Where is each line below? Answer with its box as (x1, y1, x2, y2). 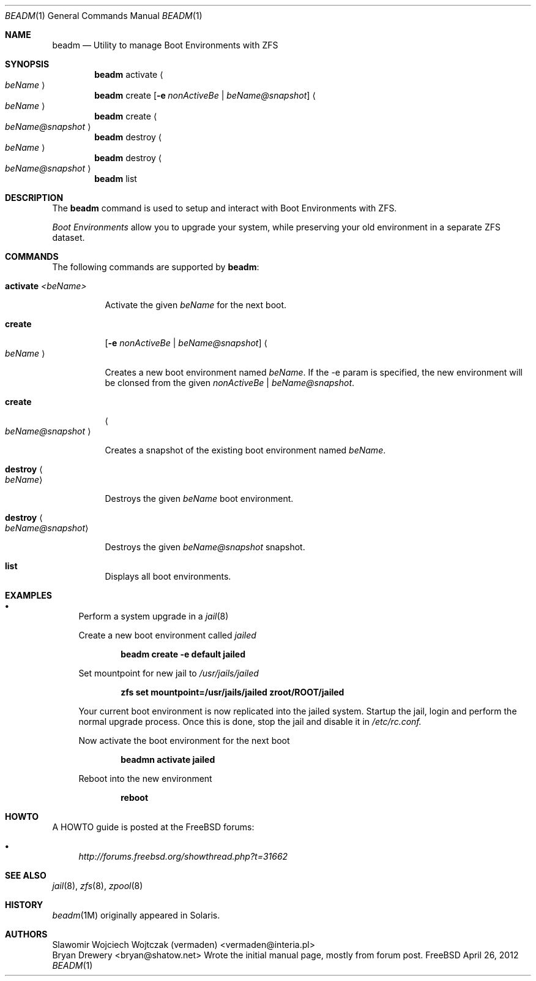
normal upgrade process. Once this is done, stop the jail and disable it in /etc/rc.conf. (78, 716, 422, 727)
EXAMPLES (5, 590, 52, 600)
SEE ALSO (5, 870, 47, 881)
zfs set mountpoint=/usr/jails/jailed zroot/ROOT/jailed (121, 687, 344, 697)
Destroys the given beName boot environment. (105, 493, 294, 504)
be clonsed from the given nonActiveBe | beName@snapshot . (105, 377, 355, 388)
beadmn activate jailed (121, 754, 215, 765)
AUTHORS (5, 929, 48, 939)
